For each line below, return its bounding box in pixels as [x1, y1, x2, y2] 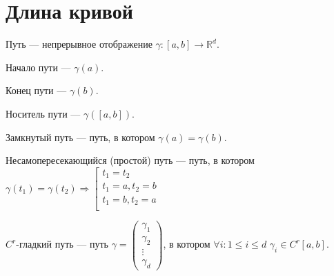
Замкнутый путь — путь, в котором [6, 129, 155, 144]
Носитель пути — [6, 106, 81, 120]
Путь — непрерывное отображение [6, 37, 153, 51]
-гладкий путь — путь [16, 237, 108, 251]
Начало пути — [6, 59, 71, 74]
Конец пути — [6, 83, 67, 98]
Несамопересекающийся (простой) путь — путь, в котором [6, 153, 255, 167]
